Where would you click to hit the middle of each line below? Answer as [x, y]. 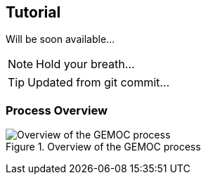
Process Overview [57, 110]
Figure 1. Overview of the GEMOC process [103, 147]
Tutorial [33, 12]
